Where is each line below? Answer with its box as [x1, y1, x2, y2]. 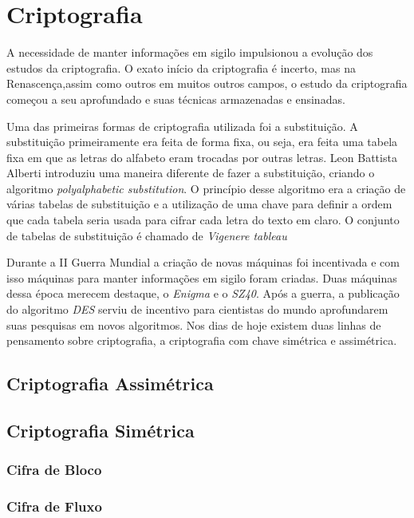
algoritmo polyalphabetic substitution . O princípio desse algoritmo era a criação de [6, 180, 406, 196]
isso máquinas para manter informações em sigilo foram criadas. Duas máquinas [6, 269, 397, 286]
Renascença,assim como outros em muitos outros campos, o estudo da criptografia [6, 75, 408, 92]
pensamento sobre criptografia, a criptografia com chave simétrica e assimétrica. [6, 332, 397, 349]
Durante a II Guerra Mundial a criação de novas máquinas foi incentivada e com [6, 254, 400, 271]
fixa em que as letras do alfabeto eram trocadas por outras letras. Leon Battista [6, 148, 397, 165]
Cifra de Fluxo [6, 496, 102, 516]
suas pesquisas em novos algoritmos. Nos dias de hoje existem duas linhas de [6, 316, 381, 333]
